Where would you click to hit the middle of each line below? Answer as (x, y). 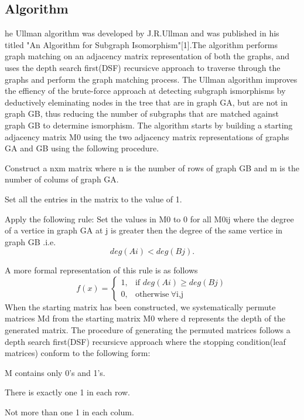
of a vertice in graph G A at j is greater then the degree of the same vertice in (144, 230)
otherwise (152, 295)
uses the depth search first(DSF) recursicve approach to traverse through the (143, 67)
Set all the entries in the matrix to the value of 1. (93, 199)
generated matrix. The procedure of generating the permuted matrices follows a (148, 330)
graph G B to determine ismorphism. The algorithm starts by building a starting (149, 125)
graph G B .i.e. (30, 241)
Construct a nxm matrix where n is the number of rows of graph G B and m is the (152, 167)
